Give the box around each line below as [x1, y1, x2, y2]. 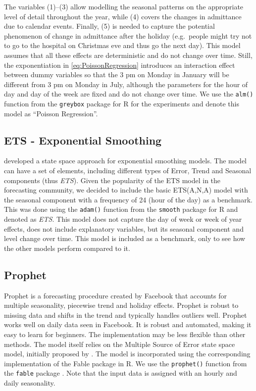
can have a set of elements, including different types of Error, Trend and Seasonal [4, 165, 252, 176]
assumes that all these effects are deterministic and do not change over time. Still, [4, 49, 253, 60]
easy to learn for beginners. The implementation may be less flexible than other [4, 329, 246, 340]
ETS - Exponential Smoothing [4, 132, 162, 147]
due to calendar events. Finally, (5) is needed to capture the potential [4, 21, 215, 31]
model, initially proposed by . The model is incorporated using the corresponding [4, 348, 251, 359]
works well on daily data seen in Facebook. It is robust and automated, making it [4, 319, 252, 330]
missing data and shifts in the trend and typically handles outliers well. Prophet [4, 309, 247, 320]
